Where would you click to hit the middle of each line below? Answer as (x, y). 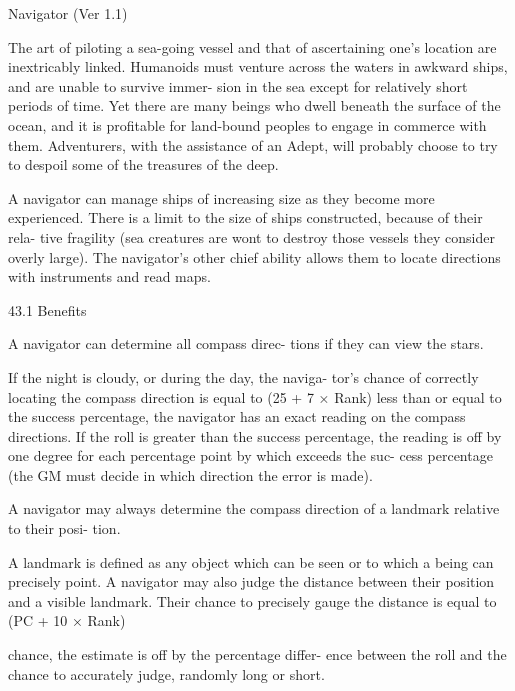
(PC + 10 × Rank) (67, 620)
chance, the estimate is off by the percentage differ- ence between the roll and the (257, 654)
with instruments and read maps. (109, 276)
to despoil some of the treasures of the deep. (143, 164)
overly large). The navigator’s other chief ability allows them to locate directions (254, 256)
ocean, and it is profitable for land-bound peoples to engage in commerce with (247, 124)
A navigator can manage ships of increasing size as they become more (221, 197)
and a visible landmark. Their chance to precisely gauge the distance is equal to (252, 600)
